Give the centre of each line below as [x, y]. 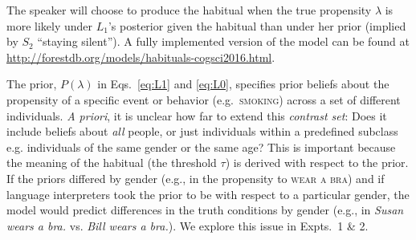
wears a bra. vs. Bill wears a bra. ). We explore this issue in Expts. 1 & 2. [188, 225]
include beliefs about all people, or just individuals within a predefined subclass [202, 131]
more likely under [50, 25]
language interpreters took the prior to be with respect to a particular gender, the [208, 194]
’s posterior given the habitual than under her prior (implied [257, 25]
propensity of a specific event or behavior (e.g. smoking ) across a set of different [204, 99]
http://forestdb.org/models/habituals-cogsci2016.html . [141, 57]
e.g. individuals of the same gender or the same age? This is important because [201, 146]
